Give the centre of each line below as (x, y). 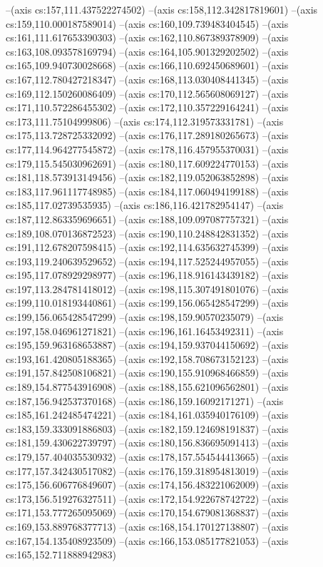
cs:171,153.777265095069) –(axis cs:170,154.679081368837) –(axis (147, 512)
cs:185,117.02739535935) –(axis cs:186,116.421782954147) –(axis (145, 205)
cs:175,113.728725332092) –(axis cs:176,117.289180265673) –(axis (147, 135)
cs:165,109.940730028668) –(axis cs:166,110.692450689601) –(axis (147, 65)
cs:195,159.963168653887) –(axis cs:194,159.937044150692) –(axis (147, 345)
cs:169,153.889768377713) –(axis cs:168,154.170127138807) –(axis (147, 526)
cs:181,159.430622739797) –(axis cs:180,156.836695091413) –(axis (147, 443)
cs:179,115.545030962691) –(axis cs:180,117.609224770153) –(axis (147, 163)
